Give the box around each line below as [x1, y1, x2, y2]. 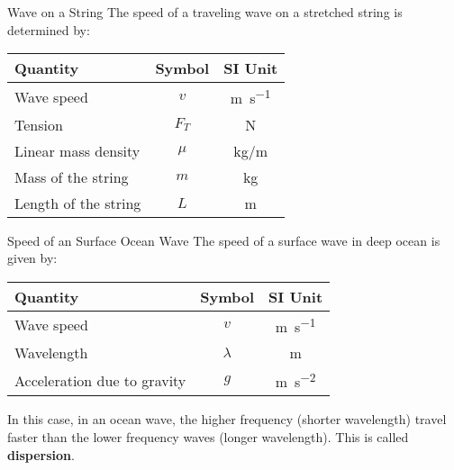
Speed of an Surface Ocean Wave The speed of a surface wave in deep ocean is [7, 230, 440, 249]
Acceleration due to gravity [14, 369, 186, 391]
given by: [7, 249, 58, 267]
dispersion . [7, 445, 75, 464]
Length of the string [14, 192, 141, 213]
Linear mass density [14, 140, 141, 161]
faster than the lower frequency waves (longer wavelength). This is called [7, 427, 409, 446]
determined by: [7, 20, 90, 39]
